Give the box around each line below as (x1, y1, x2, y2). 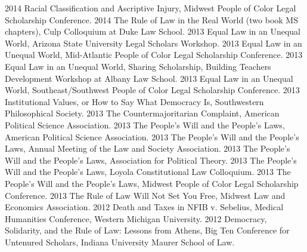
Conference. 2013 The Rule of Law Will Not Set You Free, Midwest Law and (5, 189, 286, 201)
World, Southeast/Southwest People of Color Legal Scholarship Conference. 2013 (5, 84, 300, 96)
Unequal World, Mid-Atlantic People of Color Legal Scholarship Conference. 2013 (5, 48, 303, 61)
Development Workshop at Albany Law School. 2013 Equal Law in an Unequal (5, 72, 293, 84)
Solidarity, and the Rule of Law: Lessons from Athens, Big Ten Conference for (5, 224, 290, 236)
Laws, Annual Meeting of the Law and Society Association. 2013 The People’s (5, 142, 290, 155)
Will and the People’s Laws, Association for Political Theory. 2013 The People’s (5, 153, 297, 166)
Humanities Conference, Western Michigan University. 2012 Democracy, (5, 212, 267, 225)
